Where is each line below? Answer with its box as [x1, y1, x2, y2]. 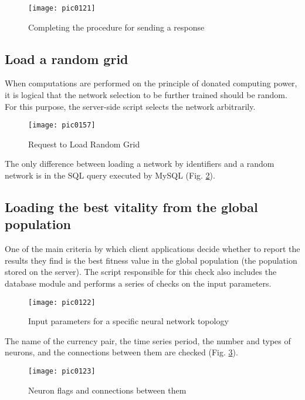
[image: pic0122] [28, 298, 96, 307]
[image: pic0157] [28, 121, 96, 130]
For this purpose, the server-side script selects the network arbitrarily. [5, 100, 256, 112]
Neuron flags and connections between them [28, 384, 187, 396]
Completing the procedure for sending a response [28, 21, 205, 33]
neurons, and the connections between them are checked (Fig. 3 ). [5, 346, 238, 358]
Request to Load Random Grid [28, 137, 140, 150]
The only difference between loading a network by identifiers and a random [5, 157, 274, 170]
